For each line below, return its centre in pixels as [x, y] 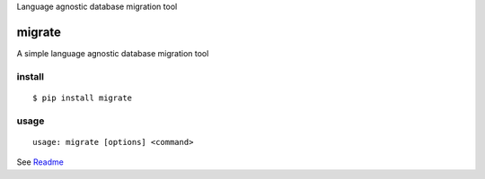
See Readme [40, 162]
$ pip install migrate [83, 98]
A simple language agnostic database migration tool [113, 53]
